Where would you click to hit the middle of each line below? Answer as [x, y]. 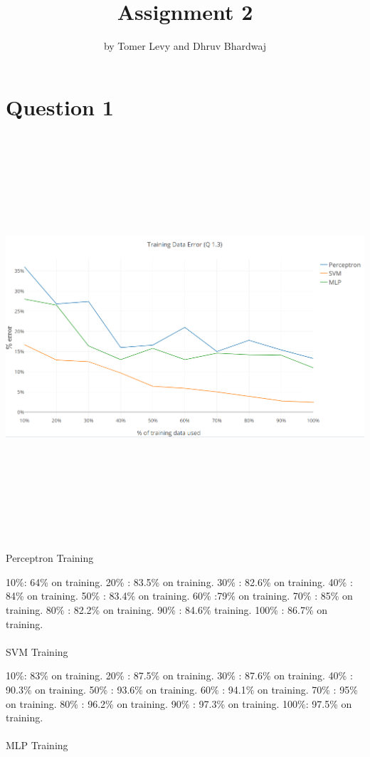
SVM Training [37, 651]
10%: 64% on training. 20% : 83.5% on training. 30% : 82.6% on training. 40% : [179, 581]
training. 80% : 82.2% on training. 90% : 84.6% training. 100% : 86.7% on [167, 609]
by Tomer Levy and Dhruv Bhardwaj [185, 46]
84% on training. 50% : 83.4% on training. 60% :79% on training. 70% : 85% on [179, 596]
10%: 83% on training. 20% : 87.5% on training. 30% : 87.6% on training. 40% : [179, 675]
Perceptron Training [50, 558]
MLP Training [37, 745]
